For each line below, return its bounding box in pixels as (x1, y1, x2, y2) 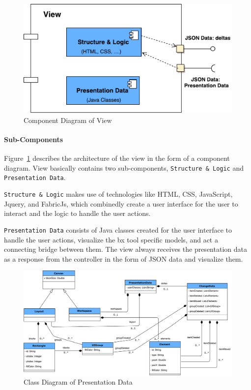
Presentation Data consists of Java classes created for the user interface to (4, 224, 232, 235)
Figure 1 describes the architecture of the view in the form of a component (4, 153, 230, 163)
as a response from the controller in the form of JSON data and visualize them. (4, 253, 243, 264)
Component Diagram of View (24, 115, 112, 125)
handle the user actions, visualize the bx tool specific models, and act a (4, 234, 218, 244)
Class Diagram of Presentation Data (24, 377, 133, 387)
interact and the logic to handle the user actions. (4, 208, 151, 218)
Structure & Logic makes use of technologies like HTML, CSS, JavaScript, (4, 189, 233, 199)
